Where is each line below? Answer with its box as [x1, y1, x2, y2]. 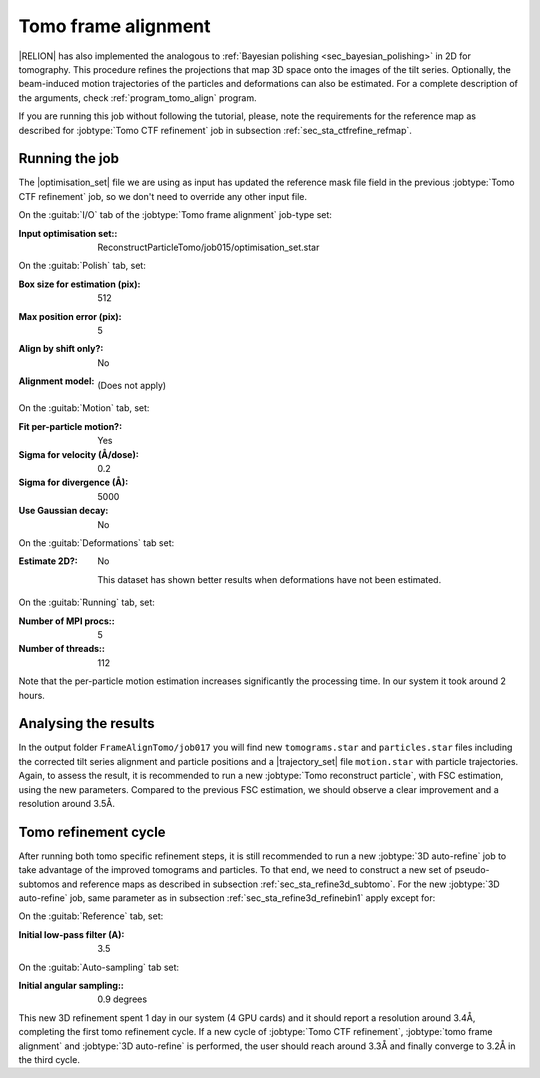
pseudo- [454, 864, 490, 876]
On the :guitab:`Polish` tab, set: [18, 260, 147, 272]
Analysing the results [18, 715, 155, 732]
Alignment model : [18, 375, 95, 387]
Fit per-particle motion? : [18, 420, 123, 432]
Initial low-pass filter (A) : [18, 928, 125, 940]
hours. [18, 689, 45, 701]
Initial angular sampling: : [18, 980, 125, 992]
